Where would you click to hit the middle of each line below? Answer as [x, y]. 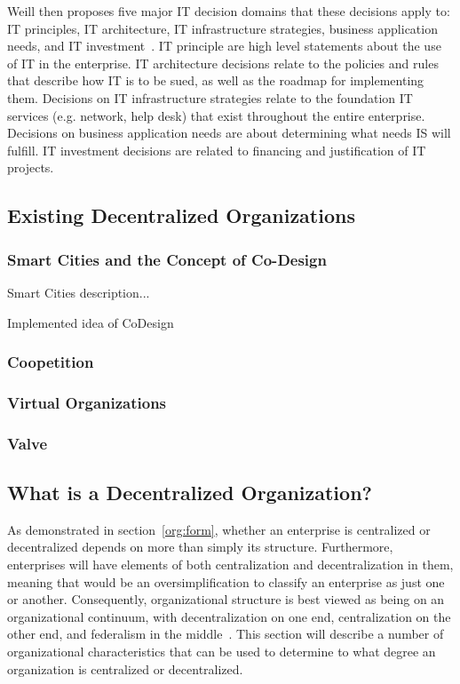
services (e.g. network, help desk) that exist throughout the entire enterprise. [216, 115]
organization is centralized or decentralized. [125, 668]
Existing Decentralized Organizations [181, 215]
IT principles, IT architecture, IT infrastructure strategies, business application [222, 28]
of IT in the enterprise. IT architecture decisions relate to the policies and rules [223, 63]
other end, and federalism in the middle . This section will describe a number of [226, 634]
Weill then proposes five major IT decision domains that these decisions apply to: [229, 11]
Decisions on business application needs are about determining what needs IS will [229, 133]
